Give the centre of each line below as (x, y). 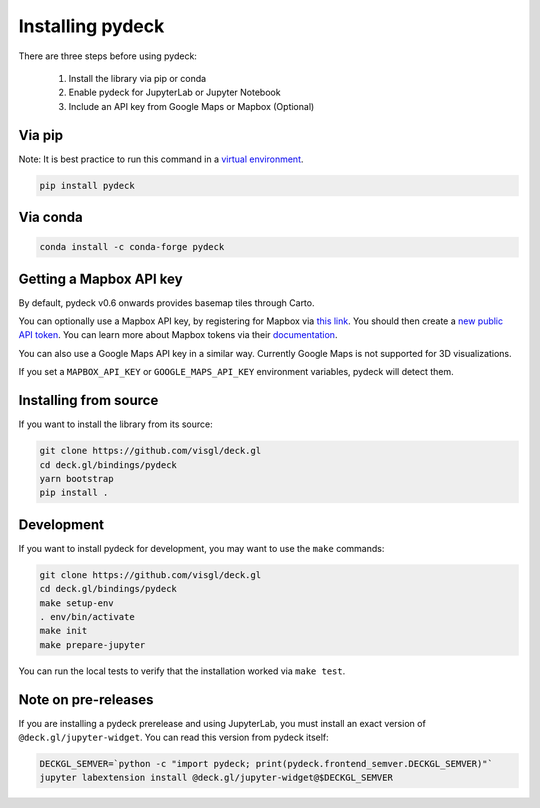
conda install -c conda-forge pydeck (132, 247)
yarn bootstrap (76, 478)
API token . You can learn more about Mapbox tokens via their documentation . (178, 335)
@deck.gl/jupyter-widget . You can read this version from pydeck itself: (173, 737)
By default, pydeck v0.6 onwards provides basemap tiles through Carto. (166, 302)
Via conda (51, 217)
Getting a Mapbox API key (101, 278)
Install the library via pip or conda (137, 78)
